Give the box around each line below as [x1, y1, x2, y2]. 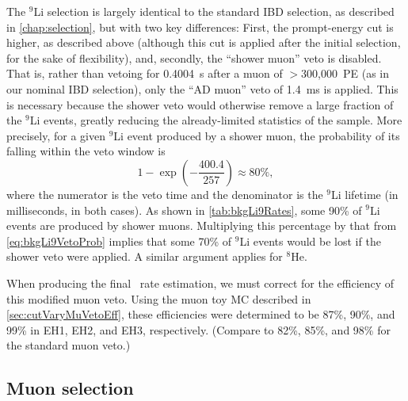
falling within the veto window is [6, 143, 166, 159]
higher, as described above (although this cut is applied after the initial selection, [6, 34, 401, 51]
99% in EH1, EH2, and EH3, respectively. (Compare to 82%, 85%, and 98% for [6, 321, 391, 338]
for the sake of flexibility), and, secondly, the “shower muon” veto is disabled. [6, 49, 382, 66]
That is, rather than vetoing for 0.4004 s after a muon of [6, 65, 283, 82]
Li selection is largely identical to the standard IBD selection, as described [33, 3, 395, 19]
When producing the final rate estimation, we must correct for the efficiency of [6, 274, 395, 291]
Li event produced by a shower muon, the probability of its [113, 127, 400, 143]
